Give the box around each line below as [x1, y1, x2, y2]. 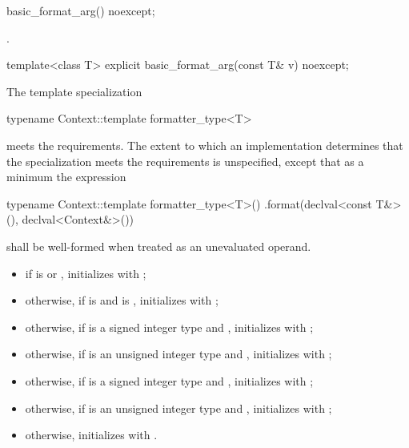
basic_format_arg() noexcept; [6, 2, 155, 18]
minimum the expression [6, 168, 126, 185]
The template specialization [6, 83, 142, 99]
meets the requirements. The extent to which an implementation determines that [6, 136, 403, 153]
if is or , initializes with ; [25, 264, 146, 281]
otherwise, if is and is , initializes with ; [25, 292, 219, 309]
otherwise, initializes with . [25, 426, 158, 443]
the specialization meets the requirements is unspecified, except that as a [6, 152, 364, 169]
